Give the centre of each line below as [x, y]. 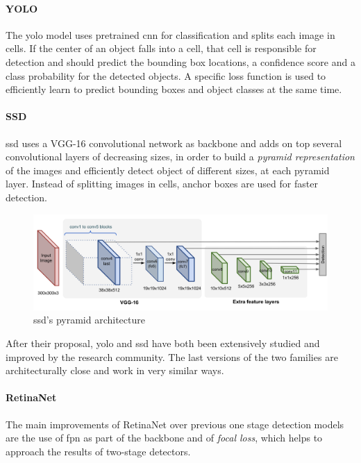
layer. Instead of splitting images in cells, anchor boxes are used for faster [162, 184]
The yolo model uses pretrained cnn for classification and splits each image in [170, 34]
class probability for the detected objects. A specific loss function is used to [166, 75]
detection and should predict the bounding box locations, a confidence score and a [180, 61]
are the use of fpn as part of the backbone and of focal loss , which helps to [164, 438]
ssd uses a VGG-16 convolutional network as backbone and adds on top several [174, 143]
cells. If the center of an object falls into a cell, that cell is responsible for [161, 48]
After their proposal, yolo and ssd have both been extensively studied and [163, 343]
